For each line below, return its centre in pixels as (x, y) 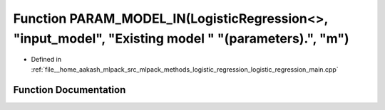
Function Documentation (70, 90)
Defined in (46, 60)
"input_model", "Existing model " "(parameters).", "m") (181, 38)
